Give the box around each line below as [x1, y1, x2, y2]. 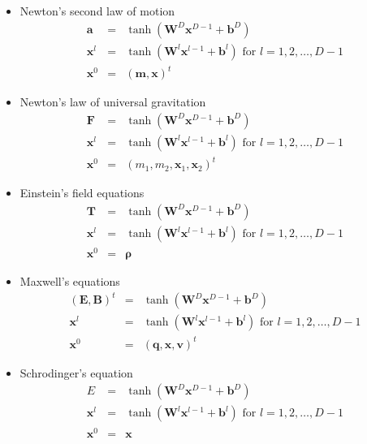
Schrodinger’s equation [19, 364, 133, 381]
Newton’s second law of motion [19, 2, 175, 19]
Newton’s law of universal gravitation [19, 93, 206, 110]
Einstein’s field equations [19, 184, 145, 201]
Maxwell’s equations [19, 273, 120, 290]
